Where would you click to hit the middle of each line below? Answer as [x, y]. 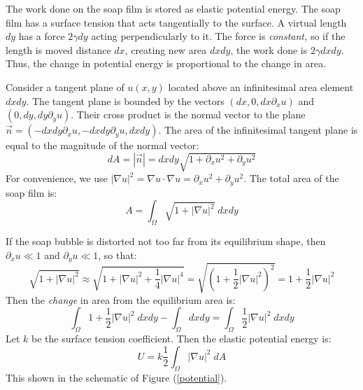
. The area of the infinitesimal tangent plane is [258, 130]
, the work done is [269, 49]
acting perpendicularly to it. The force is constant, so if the [218, 36]
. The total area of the [291, 178]
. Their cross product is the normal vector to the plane [188, 114]
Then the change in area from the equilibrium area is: [121, 299]
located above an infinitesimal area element [261, 86]
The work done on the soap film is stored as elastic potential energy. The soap [173, 8]
